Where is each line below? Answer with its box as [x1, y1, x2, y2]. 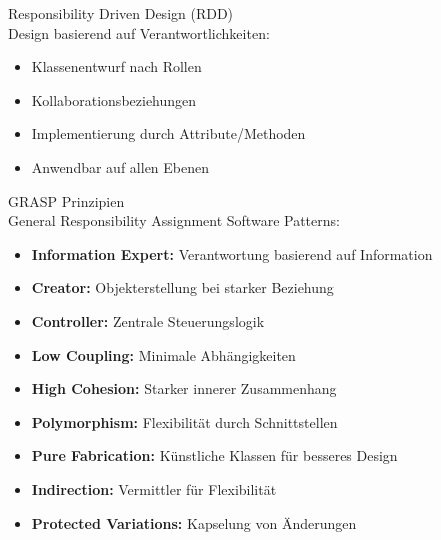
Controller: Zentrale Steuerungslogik [31, 310, 265, 331]
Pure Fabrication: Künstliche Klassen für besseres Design [31, 445, 398, 466]
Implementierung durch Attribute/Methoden [31, 123, 306, 144]
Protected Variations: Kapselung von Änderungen [31, 512, 357, 533]
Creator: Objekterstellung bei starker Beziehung [31, 277, 334, 298]
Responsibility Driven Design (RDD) [8, 3, 234, 23]
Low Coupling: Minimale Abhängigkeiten [31, 344, 296, 365]
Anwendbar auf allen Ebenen [31, 156, 210, 177]
